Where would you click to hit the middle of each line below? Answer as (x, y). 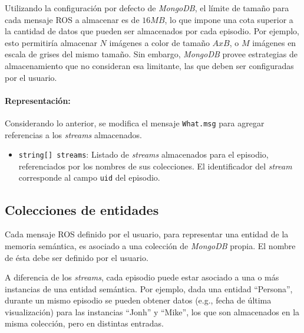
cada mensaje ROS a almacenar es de (72, 19)
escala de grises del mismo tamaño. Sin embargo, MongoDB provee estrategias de (151, 54)
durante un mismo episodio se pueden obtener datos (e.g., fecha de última (138, 300)
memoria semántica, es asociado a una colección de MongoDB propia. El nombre (150, 245)
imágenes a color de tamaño (159, 42)
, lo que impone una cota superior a (229, 19)
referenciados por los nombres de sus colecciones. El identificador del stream (155, 166)
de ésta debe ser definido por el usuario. (77, 257)
